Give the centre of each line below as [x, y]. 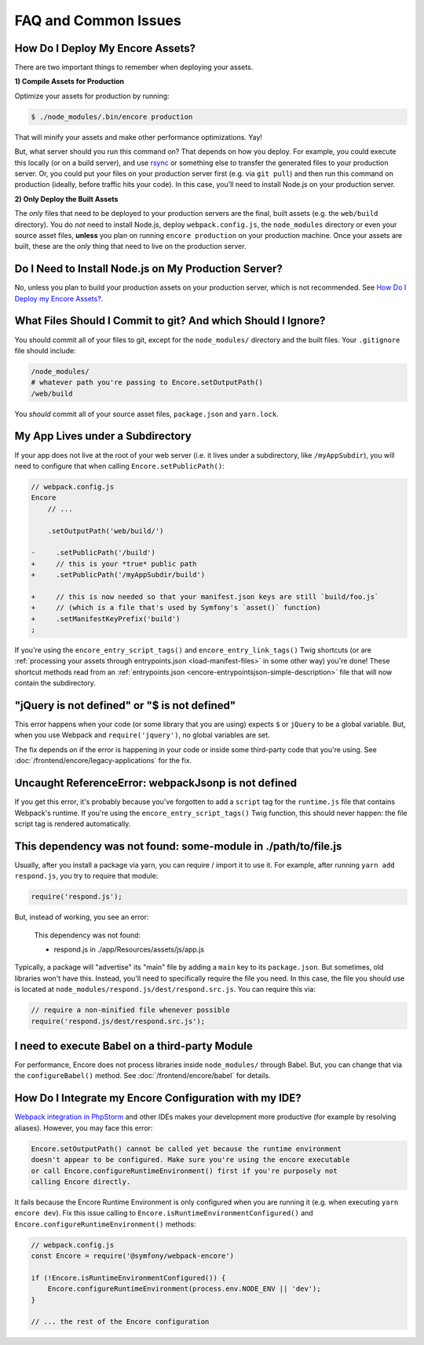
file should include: [45, 350]
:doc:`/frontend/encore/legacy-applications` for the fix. [103, 761]
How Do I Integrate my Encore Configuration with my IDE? [158, 1098]
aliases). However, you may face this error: [84, 1128]
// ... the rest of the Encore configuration [120, 1322]
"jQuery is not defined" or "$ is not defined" [125, 705]
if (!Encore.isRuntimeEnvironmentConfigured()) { [128, 1277]
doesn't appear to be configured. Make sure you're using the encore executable [190, 1160]
